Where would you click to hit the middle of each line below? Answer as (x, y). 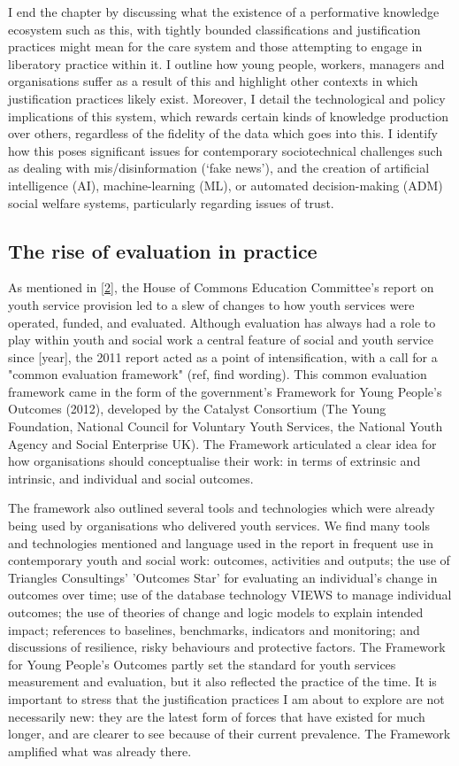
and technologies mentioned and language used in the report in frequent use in (221, 542)
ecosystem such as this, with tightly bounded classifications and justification (214, 29)
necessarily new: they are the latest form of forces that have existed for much (217, 716)
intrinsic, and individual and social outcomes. (131, 478)
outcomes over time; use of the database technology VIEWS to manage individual (230, 595)
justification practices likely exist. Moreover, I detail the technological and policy (227, 98)
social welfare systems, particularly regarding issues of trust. (171, 202)
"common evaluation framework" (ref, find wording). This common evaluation (218, 374)
